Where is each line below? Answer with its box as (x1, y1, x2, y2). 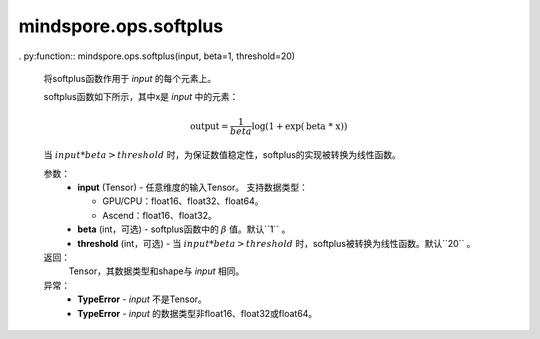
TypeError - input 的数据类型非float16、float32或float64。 (77, 307, 318, 319)
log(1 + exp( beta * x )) (251, 120, 348, 132)
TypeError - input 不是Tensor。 (77, 293, 207, 305)
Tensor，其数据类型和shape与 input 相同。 (68, 265, 245, 277)
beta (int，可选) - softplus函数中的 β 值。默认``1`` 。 (77, 223, 291, 235)
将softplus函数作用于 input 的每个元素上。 (43, 72, 217, 84)
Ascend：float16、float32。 (102, 209, 217, 221)
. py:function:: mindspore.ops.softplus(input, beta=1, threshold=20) (18, 50, 295, 62)
